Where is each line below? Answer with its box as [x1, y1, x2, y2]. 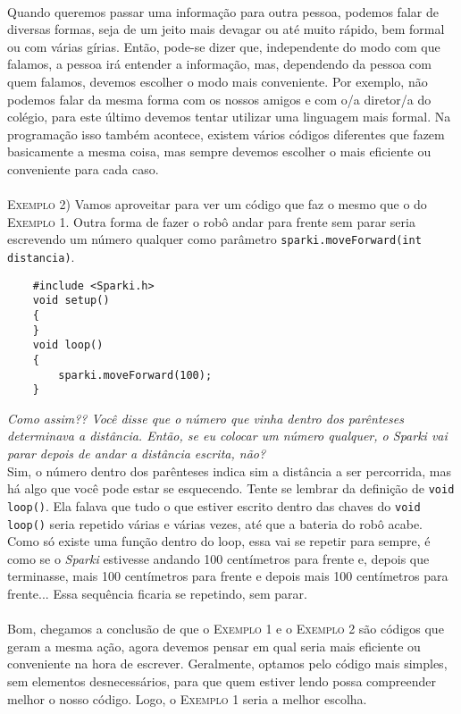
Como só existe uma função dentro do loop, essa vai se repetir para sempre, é [7, 532, 431, 550]
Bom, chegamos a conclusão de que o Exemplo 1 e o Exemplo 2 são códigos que [7, 619, 444, 638]
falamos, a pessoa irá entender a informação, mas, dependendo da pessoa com [7, 55, 432, 73]
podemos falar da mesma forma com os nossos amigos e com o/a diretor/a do [7, 89, 432, 108]
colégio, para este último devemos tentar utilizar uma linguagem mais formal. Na [7, 107, 451, 126]
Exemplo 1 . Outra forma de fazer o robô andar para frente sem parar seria [7, 212, 415, 231]
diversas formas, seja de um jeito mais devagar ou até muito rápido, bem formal [7, 20, 445, 38]
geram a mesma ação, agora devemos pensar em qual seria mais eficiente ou [7, 636, 421, 655]
